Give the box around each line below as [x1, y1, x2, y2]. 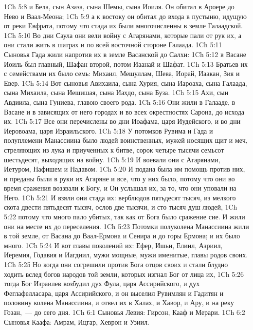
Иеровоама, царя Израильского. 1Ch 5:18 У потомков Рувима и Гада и [4, 125, 213, 136]
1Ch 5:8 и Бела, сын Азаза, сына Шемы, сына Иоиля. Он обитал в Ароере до [4, 1, 235, 11]
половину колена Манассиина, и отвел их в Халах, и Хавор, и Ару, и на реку [4, 297, 234, 308]
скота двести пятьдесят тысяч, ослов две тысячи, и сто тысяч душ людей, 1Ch [4, 202, 237, 212]
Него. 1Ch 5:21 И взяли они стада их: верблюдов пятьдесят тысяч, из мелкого [4, 192, 236, 202]
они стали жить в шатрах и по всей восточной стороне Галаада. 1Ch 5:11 [4, 39, 222, 50]
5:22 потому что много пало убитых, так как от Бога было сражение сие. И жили [4, 212, 245, 222]
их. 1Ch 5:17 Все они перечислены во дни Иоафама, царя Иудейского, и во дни [4, 116, 241, 126]
